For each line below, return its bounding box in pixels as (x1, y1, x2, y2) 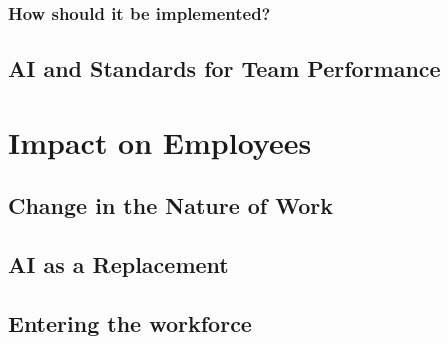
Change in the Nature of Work (8, 190, 334, 221)
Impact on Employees (8, 121, 312, 162)
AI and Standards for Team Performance (8, 53, 441, 84)
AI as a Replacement (8, 249, 229, 280)
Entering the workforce (8, 307, 252, 338)
